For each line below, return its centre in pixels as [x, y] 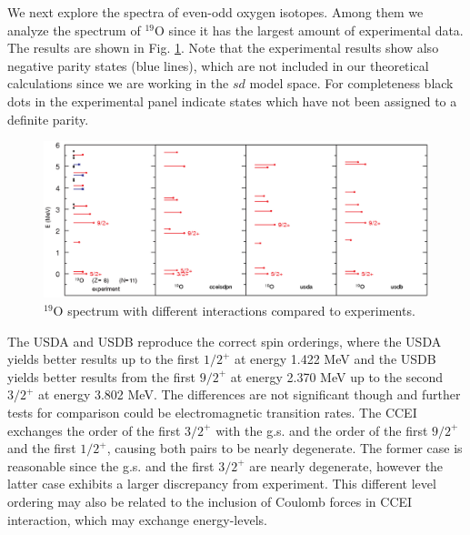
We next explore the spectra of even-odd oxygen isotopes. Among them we [215, 12]
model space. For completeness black [351, 83]
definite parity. [48, 119]
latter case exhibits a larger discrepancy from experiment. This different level [222, 484]
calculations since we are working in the [118, 83]
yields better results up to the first [104, 359]
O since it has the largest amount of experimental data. [309, 30]
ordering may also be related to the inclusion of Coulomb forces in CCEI [210, 501]
